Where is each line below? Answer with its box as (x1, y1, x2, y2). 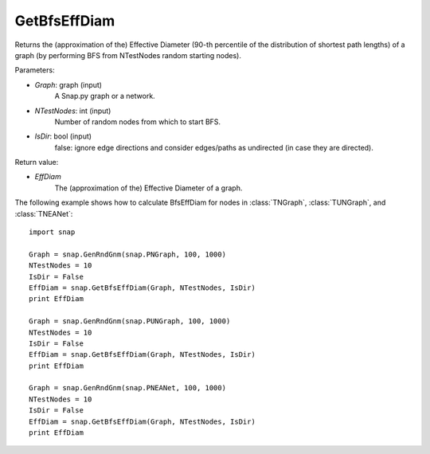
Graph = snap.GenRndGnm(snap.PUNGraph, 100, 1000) (29, 317, 231, 326)
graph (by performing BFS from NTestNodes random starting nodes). (14, 50, 242, 60)
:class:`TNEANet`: (14, 209, 73, 218)
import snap (29, 228, 76, 237)
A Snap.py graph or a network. (54, 92, 155, 101)
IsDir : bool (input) (34, 131, 92, 141)
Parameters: (14, 65, 55, 75)
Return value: (14, 158, 59, 167)
